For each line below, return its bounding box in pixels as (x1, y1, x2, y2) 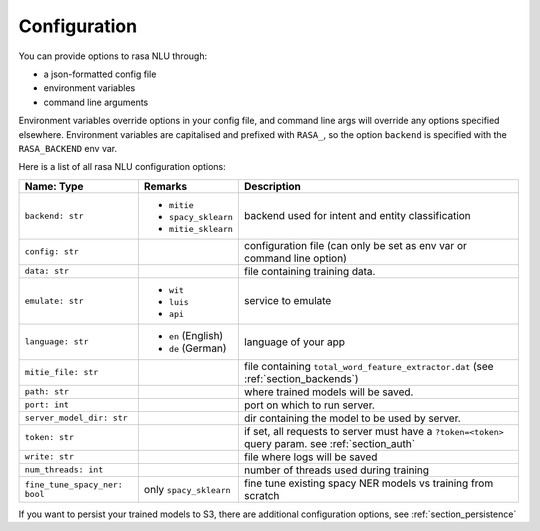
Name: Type (24, 179, 84, 193)
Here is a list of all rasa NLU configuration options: (18, 161, 226, 173)
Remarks (143, 179, 188, 193)
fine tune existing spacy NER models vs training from (243, 476, 494, 490)
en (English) (168, 328, 224, 342)
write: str (24, 451, 75, 462)
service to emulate (243, 294, 332, 308)
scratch (243, 488, 280, 502)
